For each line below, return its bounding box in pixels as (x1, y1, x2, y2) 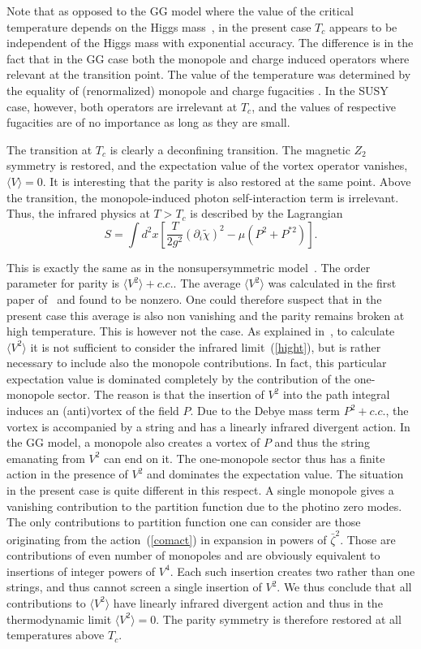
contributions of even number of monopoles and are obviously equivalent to (6, 547, 380, 564)
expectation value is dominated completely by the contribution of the (6, 370, 351, 387)
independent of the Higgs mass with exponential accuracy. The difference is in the (6, 34, 414, 51)
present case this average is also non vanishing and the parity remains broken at (6, 306, 405, 323)
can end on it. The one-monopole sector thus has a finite (104, 449, 385, 466)
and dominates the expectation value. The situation (147, 465, 404, 482)
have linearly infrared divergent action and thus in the (113, 594, 383, 611)
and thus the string (274, 434, 370, 451)
